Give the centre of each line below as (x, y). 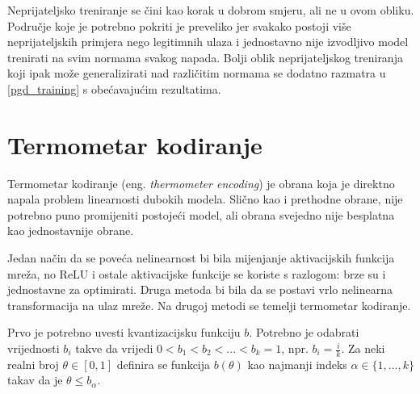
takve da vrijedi (114, 348)
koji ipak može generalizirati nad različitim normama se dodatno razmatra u (197, 73)
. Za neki (363, 348)
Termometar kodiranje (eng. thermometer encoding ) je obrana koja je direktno (201, 183)
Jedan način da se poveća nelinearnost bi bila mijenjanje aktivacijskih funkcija (201, 258)
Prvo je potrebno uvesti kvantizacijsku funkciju (124, 332)
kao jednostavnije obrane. (71, 231)
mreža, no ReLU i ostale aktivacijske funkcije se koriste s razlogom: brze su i (197, 273)
